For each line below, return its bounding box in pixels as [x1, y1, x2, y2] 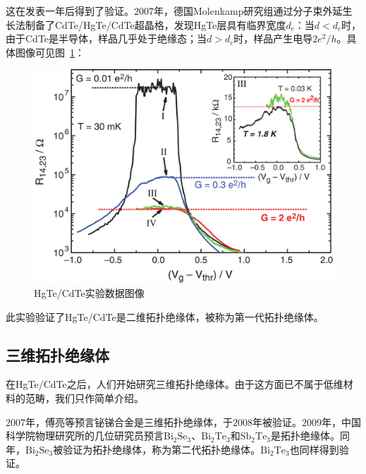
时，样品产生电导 [233, 31, 313, 46]
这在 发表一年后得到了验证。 [6, 4, 134, 18]
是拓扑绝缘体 [271, 428, 331, 443]
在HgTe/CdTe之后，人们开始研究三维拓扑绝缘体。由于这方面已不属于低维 [6, 377, 343, 391]
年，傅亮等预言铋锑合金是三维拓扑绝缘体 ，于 [25, 414, 233, 429]
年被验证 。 [252, 414, 302, 429]
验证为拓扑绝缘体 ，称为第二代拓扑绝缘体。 [63, 442, 261, 456]
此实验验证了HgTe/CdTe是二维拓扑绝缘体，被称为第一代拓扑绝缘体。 [6, 309, 324, 324]
